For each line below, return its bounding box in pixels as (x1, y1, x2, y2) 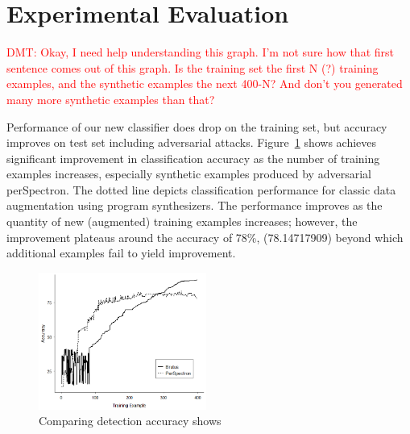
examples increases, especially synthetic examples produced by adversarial (6, 165, 371, 182)
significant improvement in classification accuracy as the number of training (6, 149, 380, 166)
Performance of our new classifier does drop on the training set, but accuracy (6, 118, 387, 135)
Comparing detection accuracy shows (39, 412, 222, 429)
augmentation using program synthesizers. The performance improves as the (6, 197, 383, 214)
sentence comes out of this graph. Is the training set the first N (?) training (6, 59, 379, 76)
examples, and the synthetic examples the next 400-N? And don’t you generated (6, 75, 403, 92)
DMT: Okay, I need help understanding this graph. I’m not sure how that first (6, 44, 394, 61)
